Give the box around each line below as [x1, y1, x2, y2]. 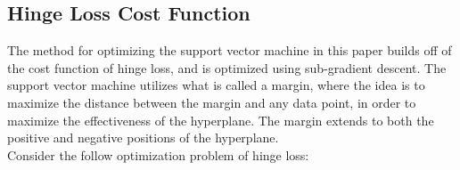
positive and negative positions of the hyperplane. [7, 128, 279, 147]
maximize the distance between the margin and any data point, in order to [7, 93, 416, 111]
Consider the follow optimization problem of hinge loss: [7, 145, 309, 164]
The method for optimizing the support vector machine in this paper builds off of [7, 41, 452, 60]
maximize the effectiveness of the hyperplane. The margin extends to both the [7, 110, 434, 129]
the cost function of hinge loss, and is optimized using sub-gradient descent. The [7, 58, 447, 77]
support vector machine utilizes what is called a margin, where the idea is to [7, 76, 425, 94]
